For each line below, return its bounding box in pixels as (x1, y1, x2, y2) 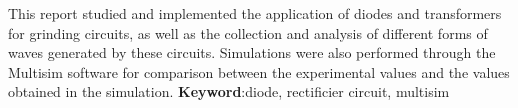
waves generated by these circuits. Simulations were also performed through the (8, 42, 496, 63)
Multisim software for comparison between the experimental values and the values (8, 61, 510, 82)
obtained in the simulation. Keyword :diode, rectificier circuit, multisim (8, 81, 450, 102)
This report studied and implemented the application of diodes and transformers (8, 3, 502, 23)
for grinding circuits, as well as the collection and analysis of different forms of (8, 22, 488, 43)
